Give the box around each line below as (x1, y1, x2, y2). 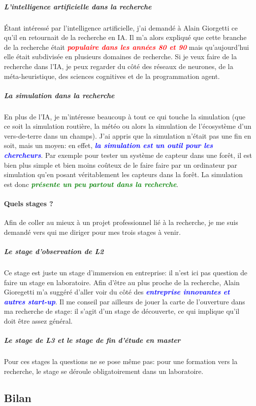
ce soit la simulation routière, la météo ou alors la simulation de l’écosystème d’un (4, 121, 252, 131)
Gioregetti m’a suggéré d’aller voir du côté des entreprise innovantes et (4, 287, 230, 297)
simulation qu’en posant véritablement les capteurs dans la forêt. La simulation (4, 169, 243, 180)
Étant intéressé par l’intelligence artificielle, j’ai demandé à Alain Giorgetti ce (4, 22, 238, 33)
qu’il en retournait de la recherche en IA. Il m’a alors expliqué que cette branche (4, 32, 247, 42)
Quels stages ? (4, 198, 53, 209)
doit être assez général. (4, 315, 73, 326)
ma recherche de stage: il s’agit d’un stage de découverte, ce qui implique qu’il (4, 306, 240, 316)
